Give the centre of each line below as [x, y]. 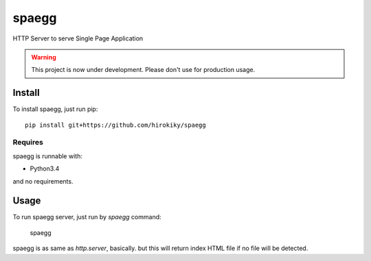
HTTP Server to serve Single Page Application [78, 38]
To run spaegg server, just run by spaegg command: [87, 217]
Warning [44, 57]
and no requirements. [43, 181]
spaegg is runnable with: [47, 156]
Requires [28, 142]
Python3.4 [45, 169]
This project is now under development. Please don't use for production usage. [143, 70]
